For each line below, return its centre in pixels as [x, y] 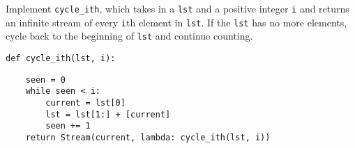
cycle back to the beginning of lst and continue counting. [129, 36]
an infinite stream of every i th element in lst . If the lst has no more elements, [176, 22]
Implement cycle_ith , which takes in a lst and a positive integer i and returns [177, 8]
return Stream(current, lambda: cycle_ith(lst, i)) [148, 137]
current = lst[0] [85, 102]
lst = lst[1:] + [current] [108, 114]
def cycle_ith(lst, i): [61, 58]
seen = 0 [45, 80]
